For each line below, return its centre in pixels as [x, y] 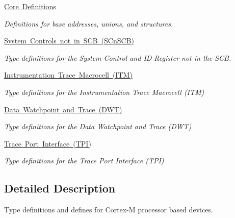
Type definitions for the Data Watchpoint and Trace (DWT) [98, 126]
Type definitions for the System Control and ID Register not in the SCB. [118, 57]
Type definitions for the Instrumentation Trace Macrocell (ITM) [104, 92]
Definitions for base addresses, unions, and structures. [89, 23]
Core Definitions [30, 6]
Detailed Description [60, 188]
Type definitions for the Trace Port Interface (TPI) [84, 161]
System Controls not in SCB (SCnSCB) [69, 41]
